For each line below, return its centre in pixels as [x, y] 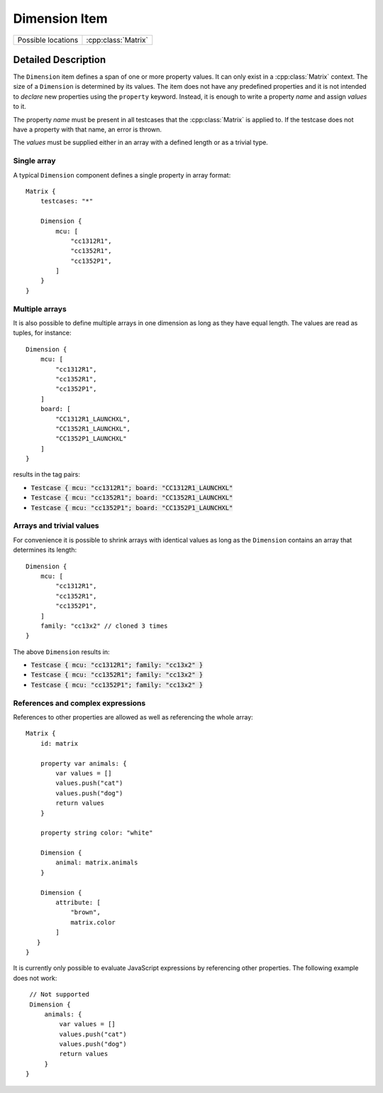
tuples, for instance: [42, 333]
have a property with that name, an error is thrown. [88, 130]
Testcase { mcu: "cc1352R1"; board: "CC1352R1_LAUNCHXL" [132, 498]
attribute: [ [78, 903]
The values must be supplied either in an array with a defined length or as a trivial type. [141, 143]
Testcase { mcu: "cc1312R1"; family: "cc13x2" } [117, 665]
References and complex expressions [79, 703]
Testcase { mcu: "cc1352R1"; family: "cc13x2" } [117, 675]
